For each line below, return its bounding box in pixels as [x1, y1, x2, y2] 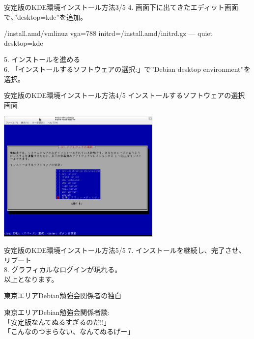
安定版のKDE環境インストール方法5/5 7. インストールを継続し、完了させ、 [4, 245, 246, 255]
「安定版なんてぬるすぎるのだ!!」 [4, 316, 111, 327]
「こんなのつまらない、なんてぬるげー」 [4, 326, 135, 337]
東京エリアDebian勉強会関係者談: [4, 307, 110, 317]
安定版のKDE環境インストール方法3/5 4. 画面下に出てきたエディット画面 [4, 2, 238, 12]
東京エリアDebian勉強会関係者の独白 [4, 290, 122, 301]
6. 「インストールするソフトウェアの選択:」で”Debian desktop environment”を [4, 63, 251, 74]
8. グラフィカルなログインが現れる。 [4, 264, 122, 275]
